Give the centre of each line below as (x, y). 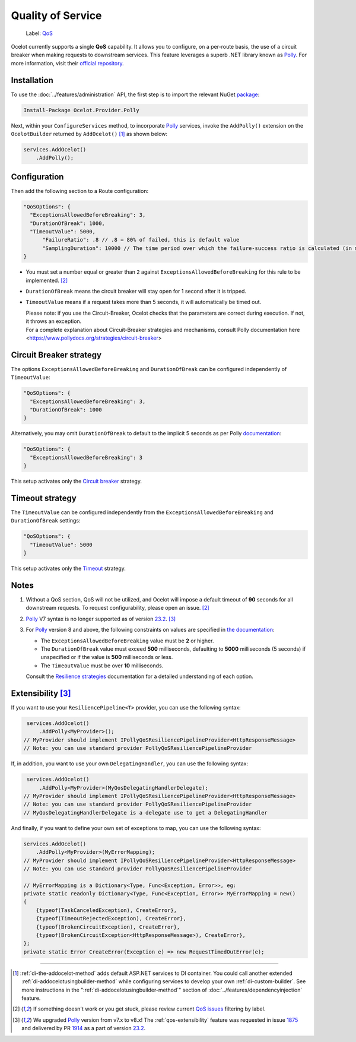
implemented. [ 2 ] (47, 280)
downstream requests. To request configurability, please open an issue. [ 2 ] (118, 608)
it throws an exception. (54, 321)
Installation (32, 80)
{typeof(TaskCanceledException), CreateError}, (107, 910)
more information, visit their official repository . (67, 63)
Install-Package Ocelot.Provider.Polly (81, 110)
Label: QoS (39, 33)
